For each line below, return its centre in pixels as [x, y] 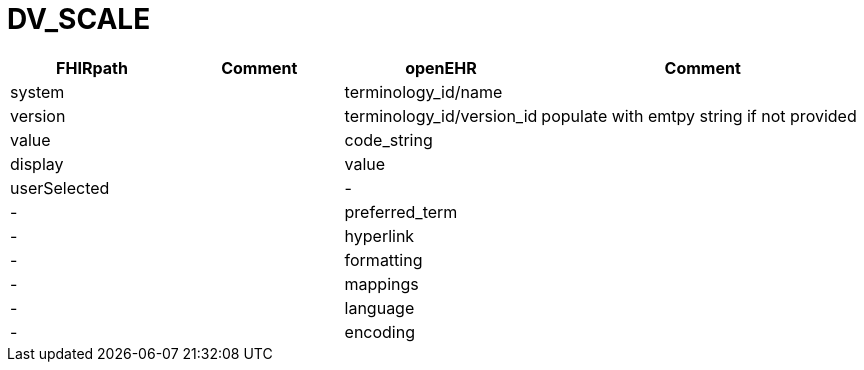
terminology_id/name [423, 91]
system [37, 91]
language [379, 307]
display [37, 163]
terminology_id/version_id [441, 115]
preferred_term [401, 211]
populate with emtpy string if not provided [699, 115]
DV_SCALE [79, 19]
